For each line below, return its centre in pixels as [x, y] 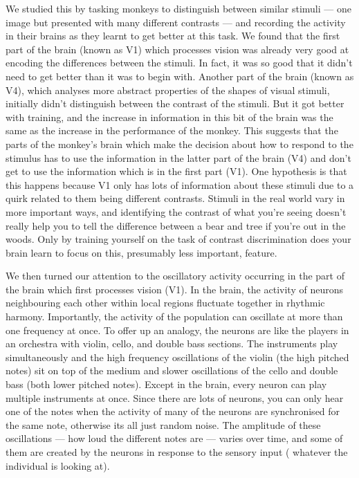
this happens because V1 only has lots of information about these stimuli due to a [180, 184]
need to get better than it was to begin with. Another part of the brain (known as [180, 76]
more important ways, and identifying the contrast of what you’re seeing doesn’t [176, 211]
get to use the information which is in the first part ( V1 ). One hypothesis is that [176, 171]
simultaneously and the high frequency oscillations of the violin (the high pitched [177, 357]
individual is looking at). [58, 465]
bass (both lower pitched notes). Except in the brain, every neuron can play [166, 384]
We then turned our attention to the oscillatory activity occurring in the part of [175, 276]
